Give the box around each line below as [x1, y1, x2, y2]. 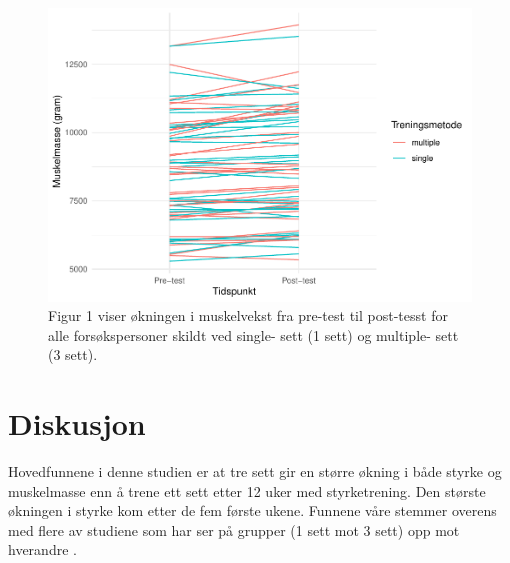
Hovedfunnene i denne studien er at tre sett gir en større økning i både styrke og [8, 461, 502, 482]
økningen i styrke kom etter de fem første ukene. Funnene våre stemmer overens [8, 500, 497, 521]
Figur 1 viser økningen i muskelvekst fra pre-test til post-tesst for [48, 305, 448, 326]
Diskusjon [8, 403, 146, 444]
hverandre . [8, 539, 77, 560]
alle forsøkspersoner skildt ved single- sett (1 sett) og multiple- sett [48, 324, 459, 345]
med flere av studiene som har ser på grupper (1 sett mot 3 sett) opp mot [8, 519, 460, 540]
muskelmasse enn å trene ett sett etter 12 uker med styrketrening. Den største [8, 480, 486, 501]
